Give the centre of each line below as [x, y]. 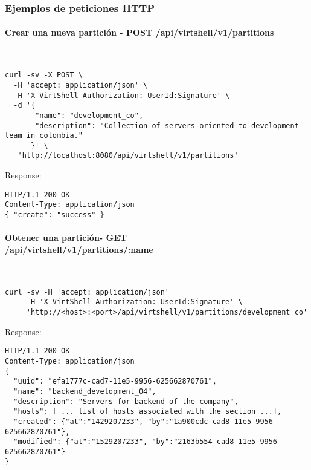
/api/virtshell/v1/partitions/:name [79, 249]
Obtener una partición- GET [66, 237]
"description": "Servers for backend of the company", [126, 401]
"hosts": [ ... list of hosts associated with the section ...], [148, 412]
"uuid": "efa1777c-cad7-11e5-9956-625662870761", [115, 381]
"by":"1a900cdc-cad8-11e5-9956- [213, 421]
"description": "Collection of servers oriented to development [167, 126]
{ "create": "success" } [55, 215]
